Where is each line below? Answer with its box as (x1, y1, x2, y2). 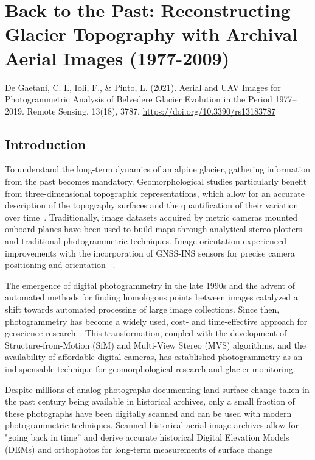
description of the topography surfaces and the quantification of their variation (5, 199, 299, 211)
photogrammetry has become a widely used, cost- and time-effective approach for (5, 314, 308, 327)
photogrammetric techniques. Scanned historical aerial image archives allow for (5, 419, 299, 431)
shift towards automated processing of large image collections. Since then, (5, 303, 280, 316)
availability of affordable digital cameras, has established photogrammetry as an (5, 350, 303, 363)
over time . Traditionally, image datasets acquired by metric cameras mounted (5, 210, 298, 223)
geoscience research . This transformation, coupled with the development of (5, 327, 287, 339)
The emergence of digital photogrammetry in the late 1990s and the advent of (5, 278, 295, 291)
